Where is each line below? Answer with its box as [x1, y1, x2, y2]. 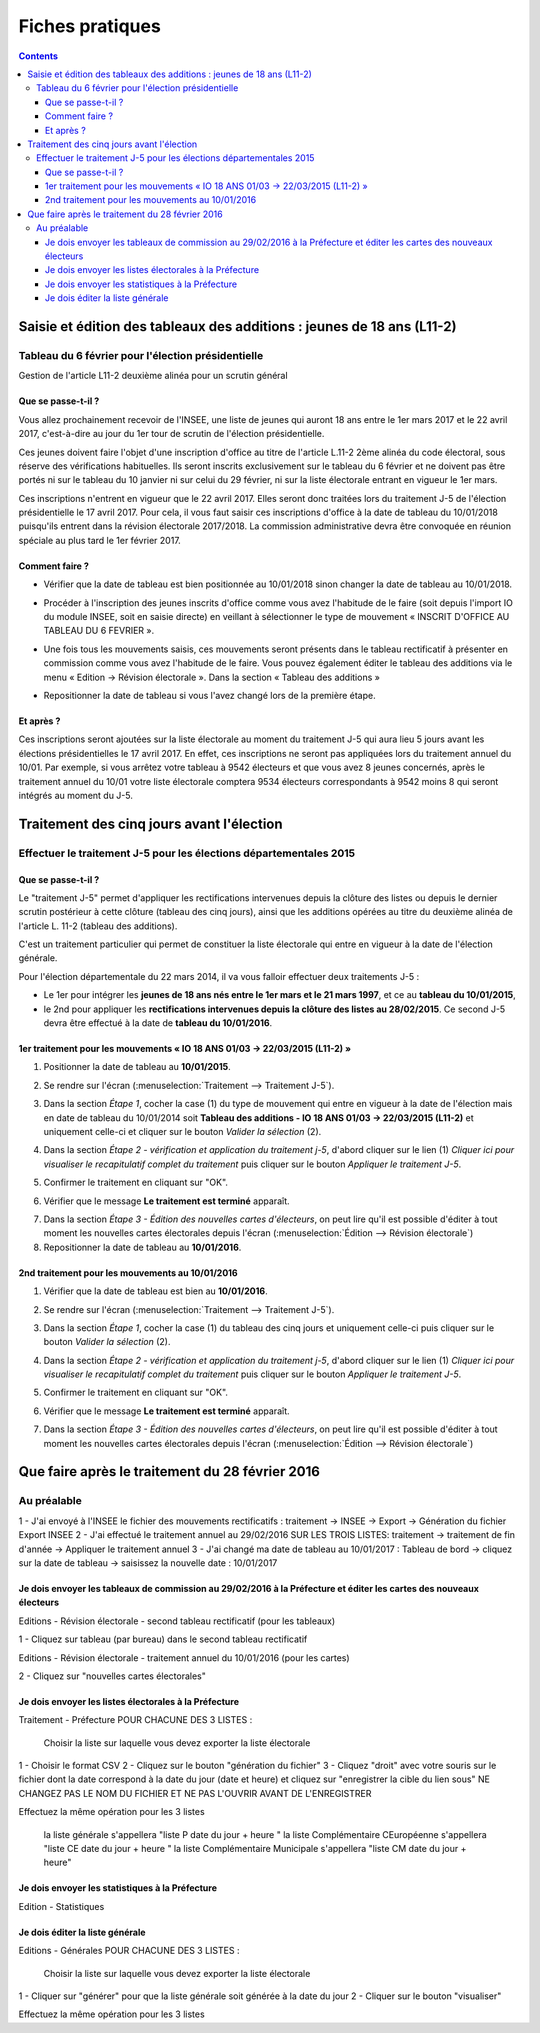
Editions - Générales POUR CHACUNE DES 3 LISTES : [18, 1945, 240, 1957]
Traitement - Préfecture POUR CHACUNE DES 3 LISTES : [18, 1714, 253, 1726]
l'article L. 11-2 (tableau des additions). [18, 920, 178, 932]
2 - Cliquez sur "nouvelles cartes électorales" [18, 1670, 207, 1682]
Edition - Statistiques [18, 1900, 105, 1912]
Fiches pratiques [18, 15, 162, 37]
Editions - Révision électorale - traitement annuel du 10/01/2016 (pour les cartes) [18, 1651, 350, 1664]
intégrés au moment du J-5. [18, 789, 134, 801]
